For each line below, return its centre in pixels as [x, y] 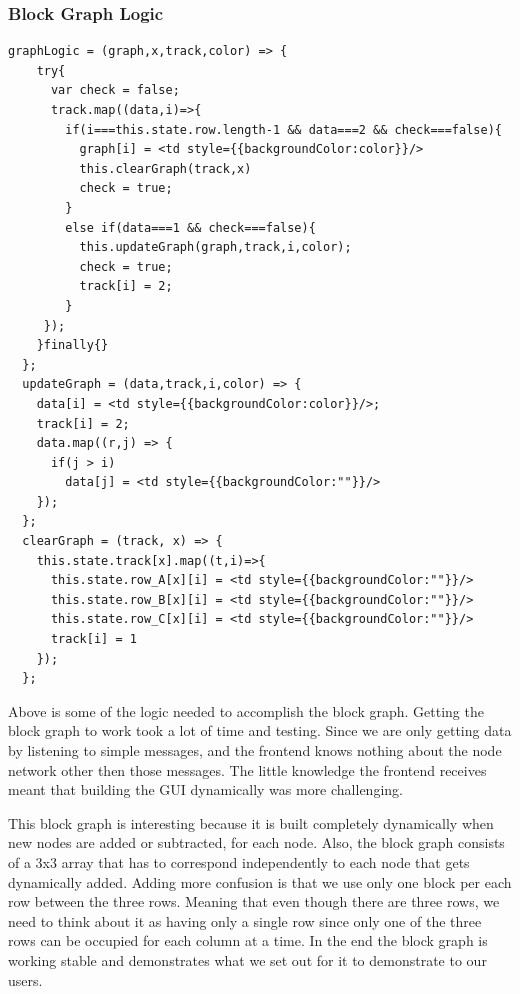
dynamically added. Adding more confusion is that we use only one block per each [260, 881]
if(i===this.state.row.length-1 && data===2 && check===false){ [283, 129]
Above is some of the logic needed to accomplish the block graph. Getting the [246, 710]
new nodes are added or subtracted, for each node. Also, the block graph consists [256, 842]
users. [25, 979]
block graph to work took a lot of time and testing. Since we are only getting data [260, 730]
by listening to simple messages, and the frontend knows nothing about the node [255, 750]
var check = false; [115, 90]
